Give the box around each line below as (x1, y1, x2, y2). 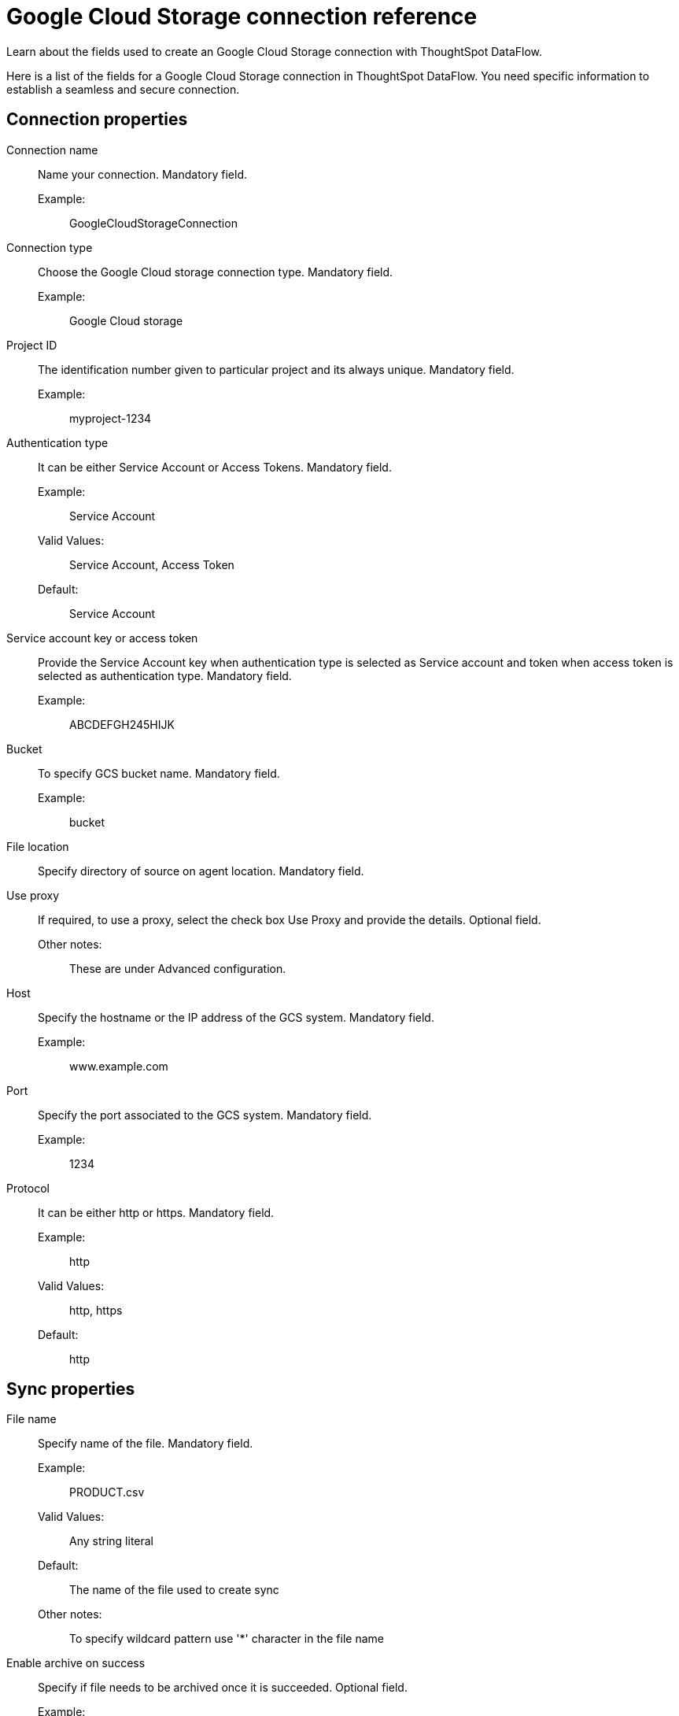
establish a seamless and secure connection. (6, 82, 240, 96)
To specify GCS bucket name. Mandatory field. (38, 766, 280, 780)
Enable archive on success (6, 1656, 146, 1670)
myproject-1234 (69, 411, 152, 425)
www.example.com (69, 1059, 168, 1073)
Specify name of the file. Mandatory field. (38, 1437, 253, 1451)
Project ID (6, 338, 57, 352)
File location (6, 839, 69, 853)
